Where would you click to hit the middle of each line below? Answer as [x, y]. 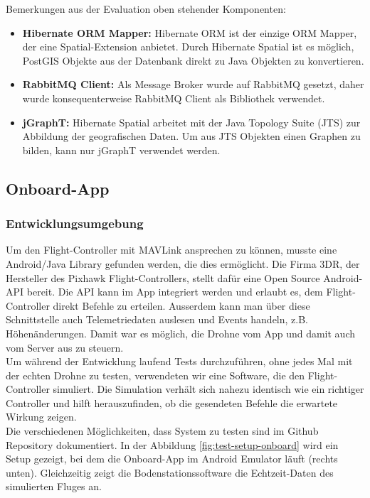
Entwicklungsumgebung [75, 223]
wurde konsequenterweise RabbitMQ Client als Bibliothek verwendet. [174, 98]
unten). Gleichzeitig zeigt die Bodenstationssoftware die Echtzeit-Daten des [170, 472]
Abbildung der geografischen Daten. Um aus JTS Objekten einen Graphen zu [191, 136]
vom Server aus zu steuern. [65, 347]
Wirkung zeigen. [41, 417]
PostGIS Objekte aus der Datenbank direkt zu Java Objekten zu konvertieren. [193, 60]
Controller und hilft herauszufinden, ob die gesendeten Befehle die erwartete [172, 402]
